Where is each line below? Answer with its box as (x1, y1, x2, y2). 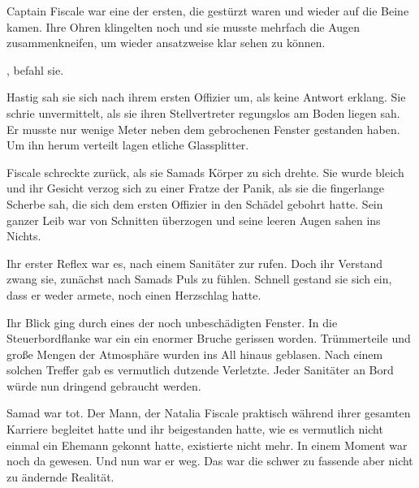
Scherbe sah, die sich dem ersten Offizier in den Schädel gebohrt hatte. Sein (6, 195, 383, 212)
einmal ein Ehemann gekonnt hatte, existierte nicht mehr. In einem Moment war (6, 436, 408, 453)
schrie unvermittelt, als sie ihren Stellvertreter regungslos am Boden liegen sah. (6, 104, 400, 121)
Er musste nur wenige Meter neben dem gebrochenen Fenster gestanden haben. (6, 120, 400, 137)
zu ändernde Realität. (6, 468, 114, 485)
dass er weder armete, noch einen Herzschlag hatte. (6, 286, 261, 303)
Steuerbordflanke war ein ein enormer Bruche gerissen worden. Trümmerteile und (6, 330, 411, 347)
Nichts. (6, 227, 41, 244)
